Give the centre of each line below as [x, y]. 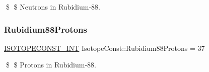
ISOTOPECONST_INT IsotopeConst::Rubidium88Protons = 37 [104, 48]
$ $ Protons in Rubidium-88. [51, 65]
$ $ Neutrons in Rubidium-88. [53, 7]
